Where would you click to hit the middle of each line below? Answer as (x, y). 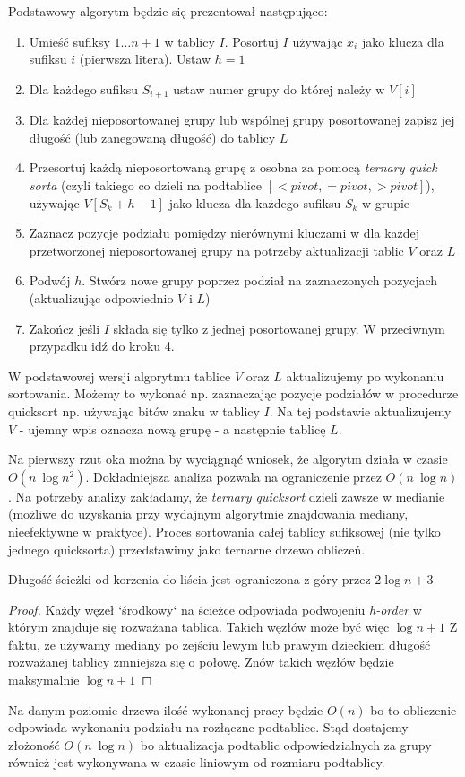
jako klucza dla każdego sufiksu (255, 202)
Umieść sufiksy (69, 41)
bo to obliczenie (413, 709)
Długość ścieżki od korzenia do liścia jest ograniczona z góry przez (189, 579)
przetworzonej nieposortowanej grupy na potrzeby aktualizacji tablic (216, 250)
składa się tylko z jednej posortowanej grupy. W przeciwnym (279, 328)
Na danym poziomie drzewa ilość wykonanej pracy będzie (166, 709)
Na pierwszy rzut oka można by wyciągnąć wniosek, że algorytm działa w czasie (228, 459)
